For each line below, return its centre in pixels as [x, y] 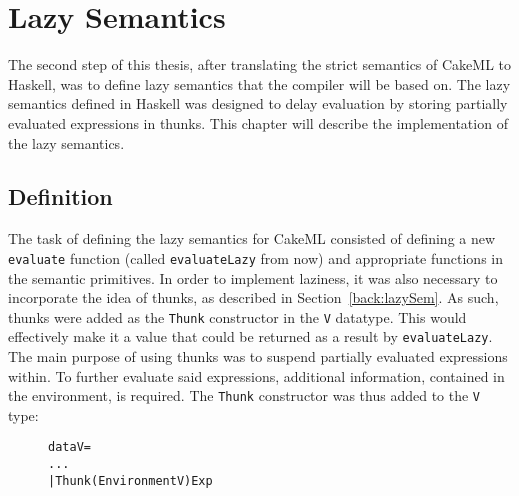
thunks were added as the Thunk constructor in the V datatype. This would [237, 316]
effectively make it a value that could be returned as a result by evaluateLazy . [250, 336]
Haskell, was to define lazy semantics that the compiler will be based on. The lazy [259, 83]
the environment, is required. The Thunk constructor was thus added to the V [244, 395]
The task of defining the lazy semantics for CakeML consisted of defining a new [252, 238]
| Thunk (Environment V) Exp [130, 480]
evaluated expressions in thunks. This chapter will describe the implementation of [258, 122]
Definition [60, 196]
